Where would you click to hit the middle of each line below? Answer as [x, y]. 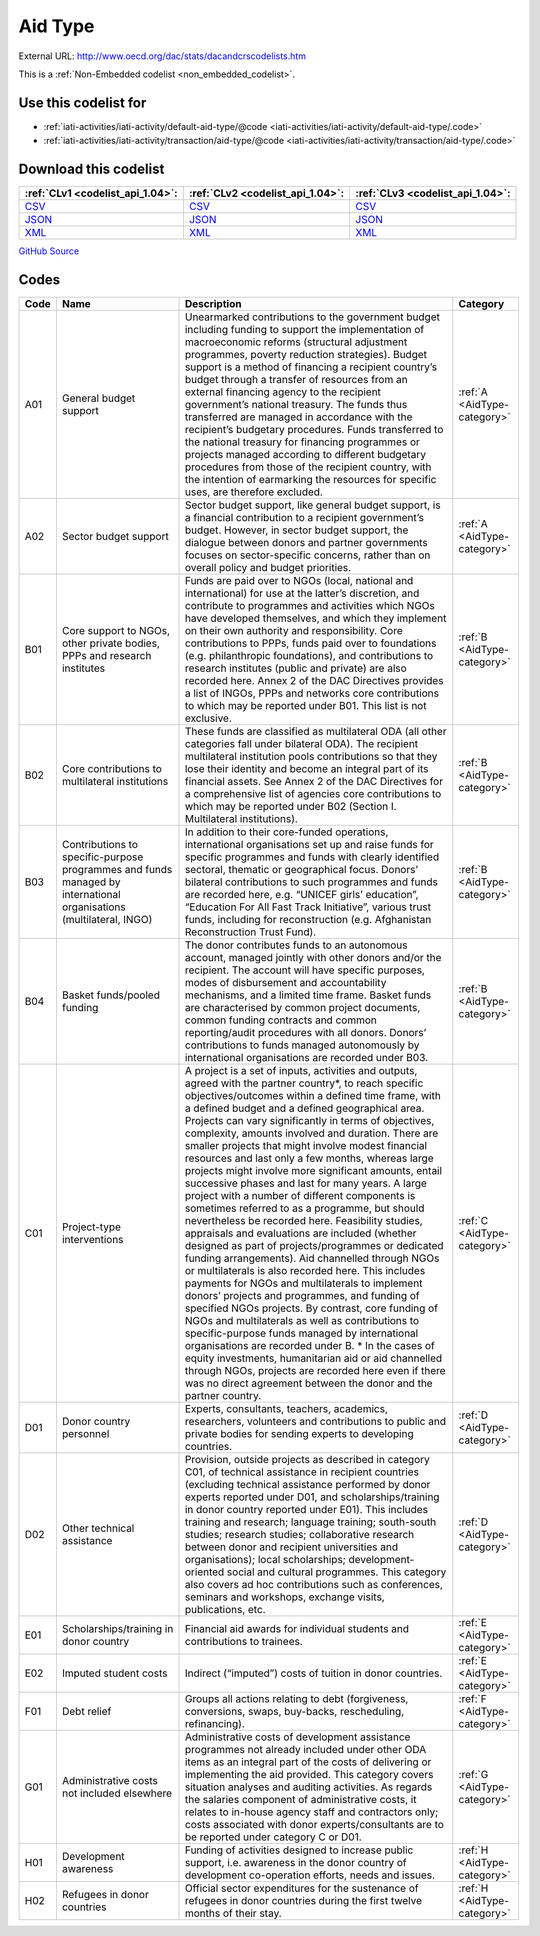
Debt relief [86, 1712]
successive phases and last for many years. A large [305, 1183]
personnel [85, 1434]
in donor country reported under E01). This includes [306, 1510]
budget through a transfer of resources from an [296, 380]
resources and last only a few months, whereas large [309, 1158]
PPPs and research [106, 656]
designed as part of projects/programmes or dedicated [314, 1246]
